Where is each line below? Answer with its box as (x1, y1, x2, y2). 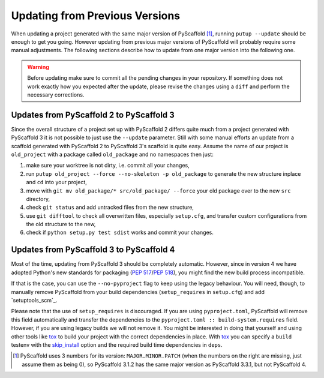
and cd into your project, (26, 179, 87, 186)
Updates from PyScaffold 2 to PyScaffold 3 (11, 110, 175, 120)
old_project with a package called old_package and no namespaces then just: (11, 151, 214, 158)
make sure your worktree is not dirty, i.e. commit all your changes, (26, 162, 190, 169)
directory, (26, 195, 50, 202)
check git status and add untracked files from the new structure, (26, 204, 194, 211)
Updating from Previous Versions (11, 9, 181, 22)
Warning (27, 63, 49, 70)
